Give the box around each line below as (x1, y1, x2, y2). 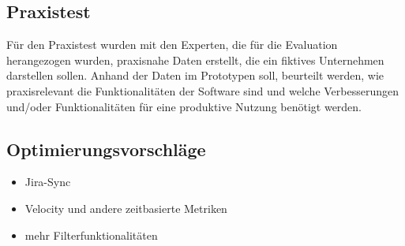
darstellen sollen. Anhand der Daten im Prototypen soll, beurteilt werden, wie (6, 67, 384, 84)
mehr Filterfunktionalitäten (24, 226, 158, 243)
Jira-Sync (24, 173, 71, 190)
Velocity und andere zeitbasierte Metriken (24, 199, 227, 216)
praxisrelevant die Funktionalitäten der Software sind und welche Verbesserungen (6, 82, 399, 99)
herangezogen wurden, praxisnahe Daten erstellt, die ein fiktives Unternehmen (6, 51, 384, 68)
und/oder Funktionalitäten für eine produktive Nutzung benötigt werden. (6, 98, 362, 114)
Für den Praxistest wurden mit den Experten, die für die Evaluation (6, 36, 338, 53)
